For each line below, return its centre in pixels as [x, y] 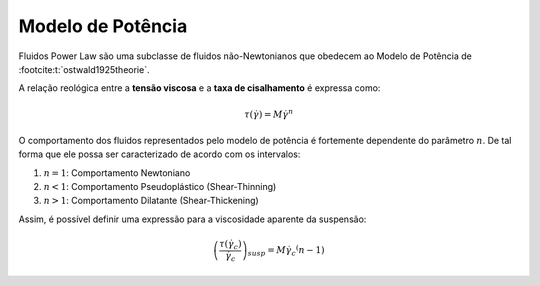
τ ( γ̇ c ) [230, 245]
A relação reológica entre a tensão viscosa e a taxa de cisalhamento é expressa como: [199, 88]
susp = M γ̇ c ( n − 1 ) [286, 251]
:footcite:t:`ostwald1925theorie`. [84, 69]
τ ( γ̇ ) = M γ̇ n [268, 113]
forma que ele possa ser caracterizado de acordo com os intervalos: [159, 154]
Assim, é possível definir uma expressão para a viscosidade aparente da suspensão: [192, 219]
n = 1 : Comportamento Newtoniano [117, 172]
